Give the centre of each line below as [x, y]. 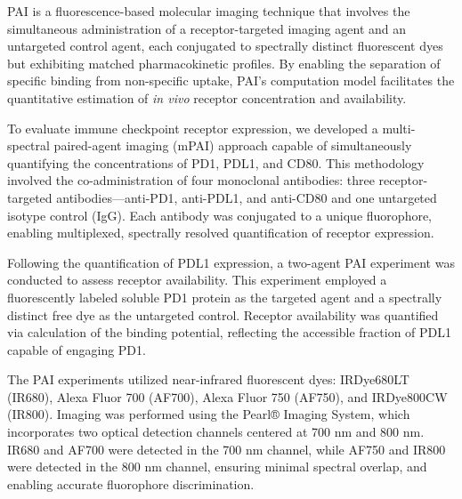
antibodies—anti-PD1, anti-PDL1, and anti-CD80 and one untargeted [247, 197]
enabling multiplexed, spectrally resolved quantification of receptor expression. [221, 233]
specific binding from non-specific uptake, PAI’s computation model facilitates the [231, 80]
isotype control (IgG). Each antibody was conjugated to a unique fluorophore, [220, 215]
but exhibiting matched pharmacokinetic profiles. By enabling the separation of [224, 63]
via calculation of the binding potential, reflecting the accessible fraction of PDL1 [230, 332]
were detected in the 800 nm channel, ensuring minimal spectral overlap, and [217, 467]
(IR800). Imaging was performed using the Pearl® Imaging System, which [209, 414]
